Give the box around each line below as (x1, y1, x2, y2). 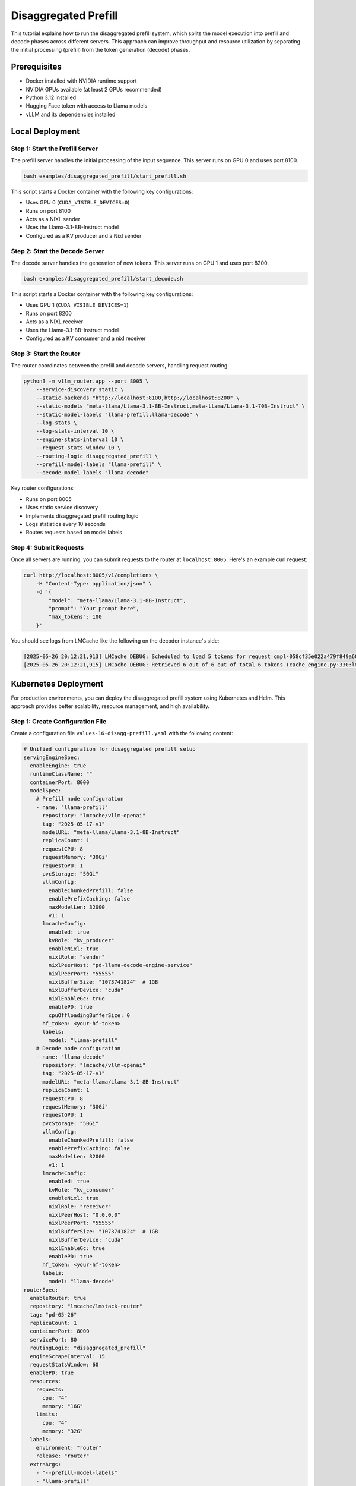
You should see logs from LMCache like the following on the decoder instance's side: (11, 637, 220, 644)
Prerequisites (11, 62, 62, 72)
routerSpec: (23, 1286, 59, 1293)
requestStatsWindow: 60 (30, 1361, 99, 1368)
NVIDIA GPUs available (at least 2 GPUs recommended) (26, 86, 163, 93)
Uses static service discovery (26, 504, 98, 511)
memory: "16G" (42, 1403, 83, 1409)
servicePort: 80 (30, 1336, 77, 1343)
